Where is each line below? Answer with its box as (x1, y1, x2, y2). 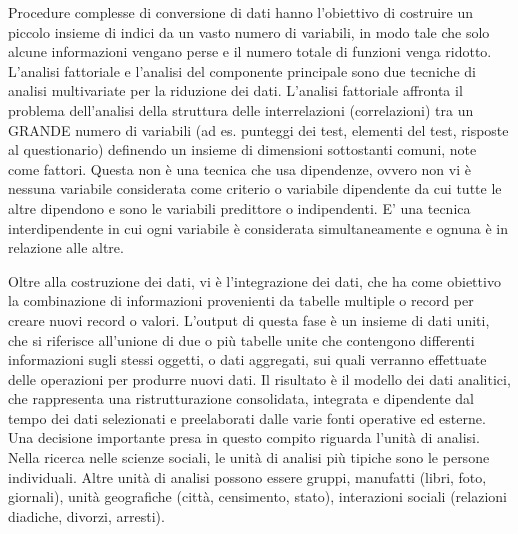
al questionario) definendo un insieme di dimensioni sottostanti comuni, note (8, 139, 477, 160)
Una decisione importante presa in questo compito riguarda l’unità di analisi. (8, 427, 480, 448)
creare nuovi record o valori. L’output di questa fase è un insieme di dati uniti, (8, 309, 490, 330)
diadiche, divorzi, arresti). (8, 505, 165, 526)
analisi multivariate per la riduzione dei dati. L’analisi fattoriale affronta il (8, 80, 463, 101)
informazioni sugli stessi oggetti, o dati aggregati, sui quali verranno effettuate (8, 349, 487, 370)
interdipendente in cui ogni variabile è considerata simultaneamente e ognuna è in (8, 217, 508, 238)
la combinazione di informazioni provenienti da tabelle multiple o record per (8, 290, 474, 311)
